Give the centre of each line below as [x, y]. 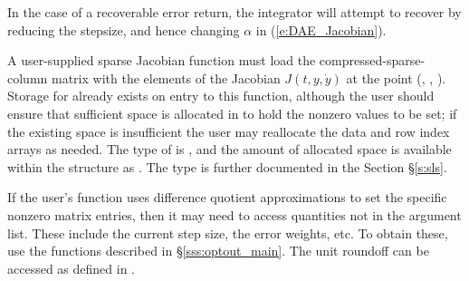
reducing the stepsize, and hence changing [124, 29]
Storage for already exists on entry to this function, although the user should [221, 96]
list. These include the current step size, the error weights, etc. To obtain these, [228, 233]
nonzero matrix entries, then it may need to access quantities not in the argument [234, 214]
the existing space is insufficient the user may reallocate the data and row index [229, 131]
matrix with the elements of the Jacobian [166, 78]
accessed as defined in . [71, 268]
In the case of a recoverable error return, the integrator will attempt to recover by [234, 12]
